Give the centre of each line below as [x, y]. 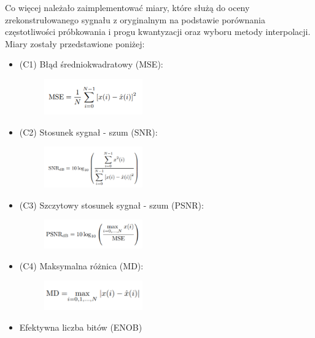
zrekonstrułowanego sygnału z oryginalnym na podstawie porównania [135, 19]
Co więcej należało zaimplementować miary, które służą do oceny [127, 7]
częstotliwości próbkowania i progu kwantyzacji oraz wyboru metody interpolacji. [158, 32]
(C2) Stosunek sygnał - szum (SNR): [88, 132]
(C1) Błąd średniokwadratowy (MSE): [91, 64]
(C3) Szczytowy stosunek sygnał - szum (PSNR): [111, 205]
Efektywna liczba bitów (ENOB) [81, 327]
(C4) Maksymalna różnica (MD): [81, 265]
